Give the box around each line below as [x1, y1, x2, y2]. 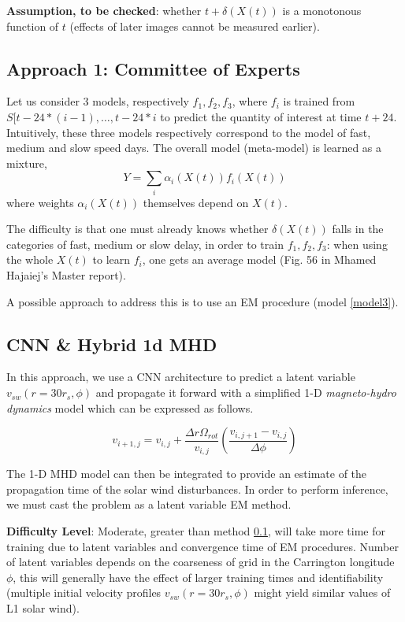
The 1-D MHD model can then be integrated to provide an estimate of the [6, 465, 367, 482]
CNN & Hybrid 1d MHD [6, 331, 217, 356]
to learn [92, 251, 131, 268]
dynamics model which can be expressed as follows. [6, 399, 254, 416]
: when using [326, 235, 388, 252]
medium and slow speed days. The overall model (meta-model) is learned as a [6, 139, 382, 156]
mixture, [6, 154, 47, 171]
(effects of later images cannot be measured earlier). [69, 17, 320, 34]
